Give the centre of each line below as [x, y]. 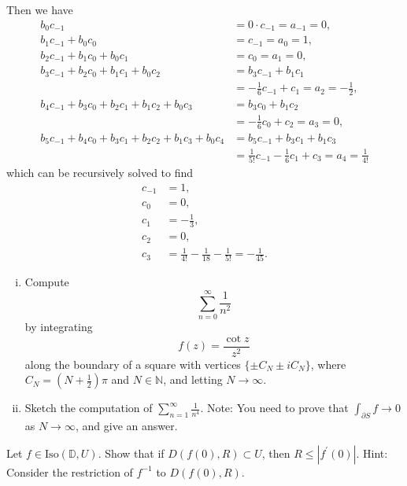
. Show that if [131, 453]
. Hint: [372, 453]
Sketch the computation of [89, 408]
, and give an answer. [126, 426]
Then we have [40, 9]
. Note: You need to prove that [274, 408]
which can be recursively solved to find [100, 173]
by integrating [59, 327]
